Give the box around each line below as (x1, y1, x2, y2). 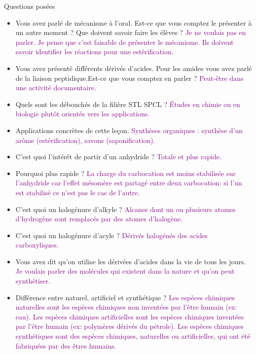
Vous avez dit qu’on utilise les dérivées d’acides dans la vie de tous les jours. (15, 256, 246, 266)
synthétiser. (15, 276, 50, 286)
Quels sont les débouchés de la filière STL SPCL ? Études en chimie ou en (15, 99, 240, 109)
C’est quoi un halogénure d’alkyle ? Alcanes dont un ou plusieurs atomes (15, 204, 236, 214)
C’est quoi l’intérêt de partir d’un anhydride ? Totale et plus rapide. (15, 151, 222, 162)
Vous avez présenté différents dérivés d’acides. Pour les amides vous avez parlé (15, 63, 252, 73)
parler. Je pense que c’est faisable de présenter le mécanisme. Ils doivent (15, 36, 234, 47)
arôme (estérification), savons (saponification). (15, 135, 155, 145)
